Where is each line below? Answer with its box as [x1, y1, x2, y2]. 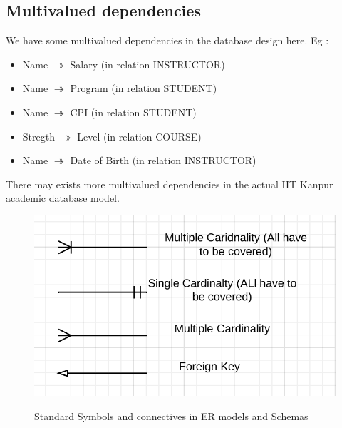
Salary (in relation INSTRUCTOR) [70, 56, 225, 71]
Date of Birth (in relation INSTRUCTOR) [70, 153, 256, 168]
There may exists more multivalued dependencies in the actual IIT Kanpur [6, 176, 333, 191]
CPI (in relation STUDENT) [70, 104, 197, 119]
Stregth [22, 128, 55, 143]
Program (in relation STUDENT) [70, 81, 217, 96]
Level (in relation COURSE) [77, 128, 202, 143]
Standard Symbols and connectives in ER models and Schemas [34, 408, 309, 423]
